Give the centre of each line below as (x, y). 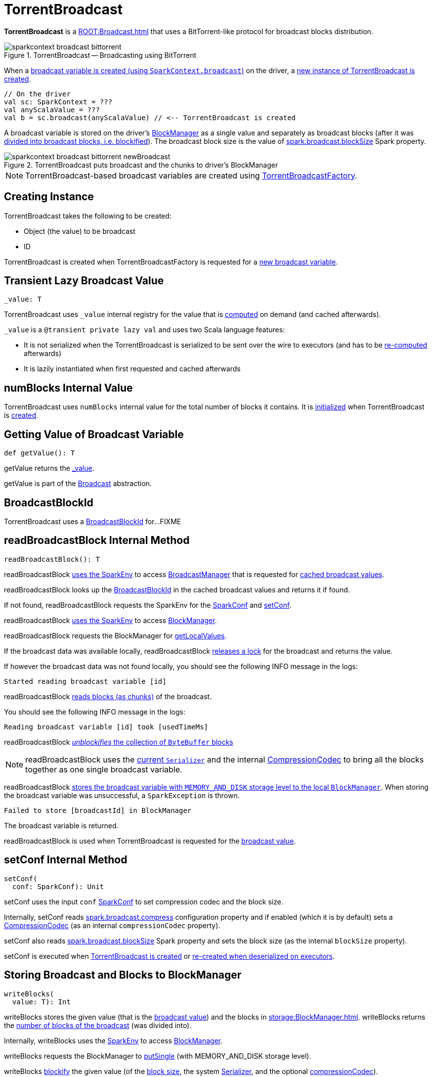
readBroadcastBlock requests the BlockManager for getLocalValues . (115, 635)
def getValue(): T (40, 453)
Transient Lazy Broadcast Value (84, 281)
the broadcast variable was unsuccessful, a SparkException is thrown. (122, 795)
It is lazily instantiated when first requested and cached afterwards (132, 369)
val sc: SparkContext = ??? (58, 102)
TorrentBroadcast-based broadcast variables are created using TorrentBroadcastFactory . (191, 175)
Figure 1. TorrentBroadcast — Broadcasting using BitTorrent (100, 55)
